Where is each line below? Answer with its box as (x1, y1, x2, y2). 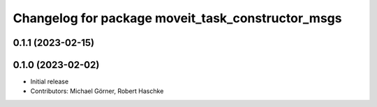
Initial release (30, 77, 69, 86)
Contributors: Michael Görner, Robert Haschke (30, 87, 164, 95)
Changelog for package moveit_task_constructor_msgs (13, 10, 342, 26)
